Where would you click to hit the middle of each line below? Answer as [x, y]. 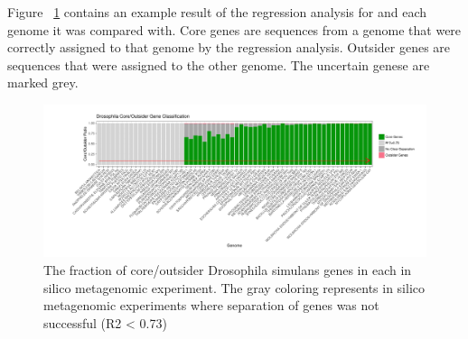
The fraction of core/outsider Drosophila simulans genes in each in [228, 269]
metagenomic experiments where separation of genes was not [211, 305]
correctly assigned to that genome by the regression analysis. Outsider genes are [229, 47]
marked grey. [43, 82]
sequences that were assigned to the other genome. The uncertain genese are [219, 64]
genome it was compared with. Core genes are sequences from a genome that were [234, 29]
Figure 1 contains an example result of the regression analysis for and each [217, 12]
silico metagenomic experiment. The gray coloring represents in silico [234, 287]
